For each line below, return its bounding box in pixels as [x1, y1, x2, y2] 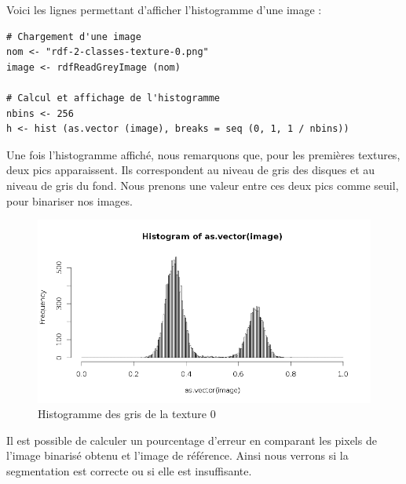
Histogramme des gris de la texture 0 [38, 406, 216, 422]
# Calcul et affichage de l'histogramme [6, 92, 221, 104]
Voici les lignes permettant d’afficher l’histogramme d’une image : [6, 2, 322, 17]
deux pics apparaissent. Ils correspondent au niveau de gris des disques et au [6, 162, 375, 178]
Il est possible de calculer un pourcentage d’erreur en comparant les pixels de [6, 431, 377, 448]
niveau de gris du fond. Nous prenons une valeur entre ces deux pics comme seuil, [6, 176, 399, 193]
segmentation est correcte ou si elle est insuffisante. [6, 463, 252, 479]
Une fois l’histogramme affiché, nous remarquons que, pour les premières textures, [6, 146, 401, 162]
